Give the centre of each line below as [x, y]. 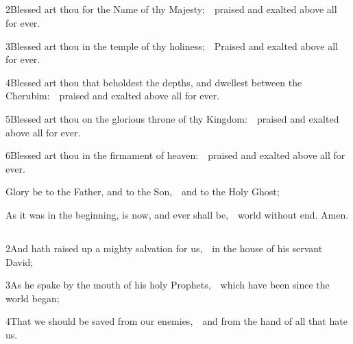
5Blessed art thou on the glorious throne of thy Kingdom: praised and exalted [172, 118]
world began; [33, 298]
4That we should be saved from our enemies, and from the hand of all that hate [176, 321]
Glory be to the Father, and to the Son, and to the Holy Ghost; [143, 192]
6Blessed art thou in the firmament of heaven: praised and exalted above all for [175, 155]
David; [20, 261]
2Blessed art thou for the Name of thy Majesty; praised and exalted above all [171, 9]
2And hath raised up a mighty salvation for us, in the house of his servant [164, 248]
